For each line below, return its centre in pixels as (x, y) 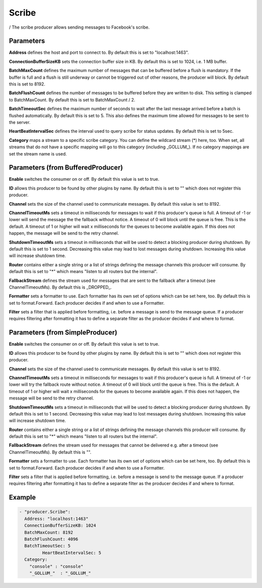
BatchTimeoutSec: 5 (48, 546)
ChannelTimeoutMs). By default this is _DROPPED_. (60, 287)
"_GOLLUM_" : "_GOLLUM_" (60, 573)
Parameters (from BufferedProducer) (66, 168)
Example (22, 497)
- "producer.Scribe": (45, 512)
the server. (20, 122)
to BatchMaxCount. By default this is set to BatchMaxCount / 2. (72, 100)
